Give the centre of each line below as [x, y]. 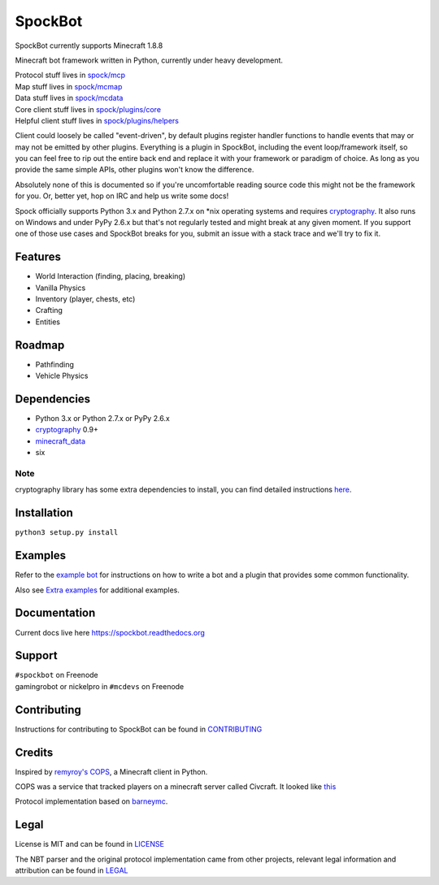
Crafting [49, 310]
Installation [44, 513]
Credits [34, 752]
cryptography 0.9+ [67, 430]
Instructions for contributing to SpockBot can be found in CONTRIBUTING [139, 729]
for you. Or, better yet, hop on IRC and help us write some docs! [122, 196]
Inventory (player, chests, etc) [85, 299]
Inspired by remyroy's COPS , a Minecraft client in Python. [111, 771]
